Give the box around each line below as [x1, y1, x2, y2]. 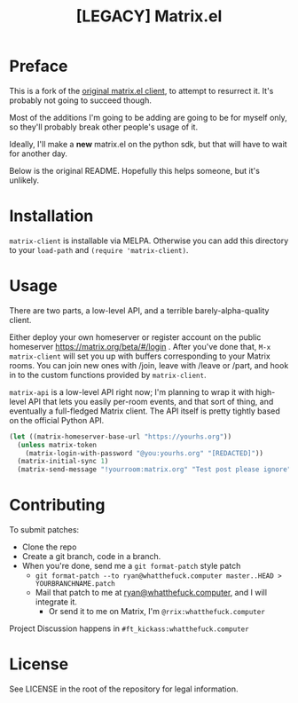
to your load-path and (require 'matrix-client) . [9, 244, 189, 255]
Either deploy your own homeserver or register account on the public [9, 331, 262, 343]
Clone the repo [21, 541, 77, 552]
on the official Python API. [9, 415, 105, 425]
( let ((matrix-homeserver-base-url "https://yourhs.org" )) [9, 432, 232, 441]
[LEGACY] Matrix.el [75, 6, 223, 27]
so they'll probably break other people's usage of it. [9, 122, 198, 132]
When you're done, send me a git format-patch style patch [21, 561, 241, 572]
